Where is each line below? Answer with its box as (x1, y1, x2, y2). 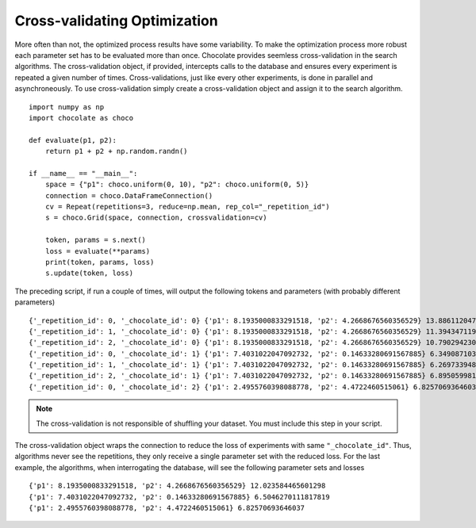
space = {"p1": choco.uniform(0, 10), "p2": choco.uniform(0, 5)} (44, 180, 309, 189)
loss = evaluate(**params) (44, 247, 151, 255)
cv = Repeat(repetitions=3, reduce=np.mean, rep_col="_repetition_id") (44, 202, 330, 212)
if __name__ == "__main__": (29, 169, 138, 178)
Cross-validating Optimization (14, 12, 218, 29)
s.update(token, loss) (44, 269, 134, 277)
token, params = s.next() (44, 235, 147, 245)
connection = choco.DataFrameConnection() (44, 191, 213, 200)
